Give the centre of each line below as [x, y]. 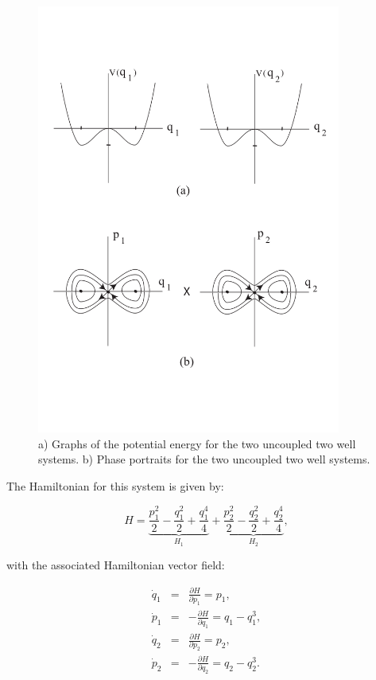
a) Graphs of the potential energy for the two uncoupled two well [197, 443]
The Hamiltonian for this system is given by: [115, 486]
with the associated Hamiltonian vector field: [116, 565]
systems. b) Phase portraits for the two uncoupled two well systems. [204, 459]
